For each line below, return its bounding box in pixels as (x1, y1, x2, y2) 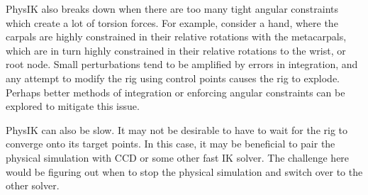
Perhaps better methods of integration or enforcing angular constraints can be (6, 84, 345, 99)
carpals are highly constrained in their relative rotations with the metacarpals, (6, 29, 347, 44)
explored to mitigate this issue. (6, 99, 140, 113)
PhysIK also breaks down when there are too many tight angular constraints (6, 1, 338, 16)
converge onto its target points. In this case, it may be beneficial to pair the (6, 136, 335, 151)
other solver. (6, 178, 60, 193)
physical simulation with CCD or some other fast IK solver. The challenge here (6, 150, 350, 165)
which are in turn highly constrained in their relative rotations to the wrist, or (6, 43, 346, 57)
